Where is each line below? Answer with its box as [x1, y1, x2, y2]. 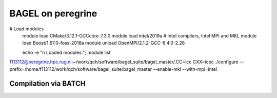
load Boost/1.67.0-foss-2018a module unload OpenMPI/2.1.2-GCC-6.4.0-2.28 [22, 40, 185, 46]
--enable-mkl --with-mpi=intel [153, 66, 217, 72]
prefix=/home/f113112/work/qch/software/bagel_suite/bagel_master [9, 66, 152, 72]
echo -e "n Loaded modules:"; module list [22, 49, 111, 55]
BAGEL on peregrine [9, 8, 97, 19]
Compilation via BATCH [9, 80, 86, 88]
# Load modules [9, 26, 44, 32]
